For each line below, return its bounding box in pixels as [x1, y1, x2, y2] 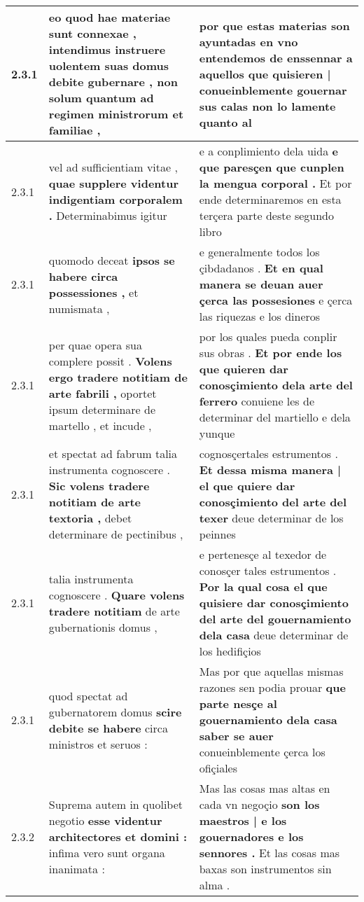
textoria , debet [48, 510, 132, 526]
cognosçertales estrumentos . [199, 445, 338, 462]
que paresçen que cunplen [199, 159, 344, 175]
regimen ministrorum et [48, 106, 184, 122]
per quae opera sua [48, 336, 142, 353]
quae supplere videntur [48, 175, 179, 191]
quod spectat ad [48, 687, 128, 704]
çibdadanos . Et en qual [199, 260, 323, 276]
